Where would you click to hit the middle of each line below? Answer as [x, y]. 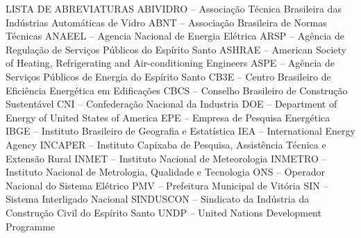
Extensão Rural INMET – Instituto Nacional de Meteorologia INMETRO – [166, 158]
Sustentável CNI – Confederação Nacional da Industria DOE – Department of [171, 104]
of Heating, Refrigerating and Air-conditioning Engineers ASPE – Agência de [170, 63]
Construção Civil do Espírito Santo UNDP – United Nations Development [163, 212]
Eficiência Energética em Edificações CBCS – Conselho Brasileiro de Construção [177, 90]
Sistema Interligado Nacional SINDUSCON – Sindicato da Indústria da [158, 199]
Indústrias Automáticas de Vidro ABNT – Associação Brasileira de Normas [166, 22]
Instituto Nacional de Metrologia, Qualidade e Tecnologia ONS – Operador [165, 172]
